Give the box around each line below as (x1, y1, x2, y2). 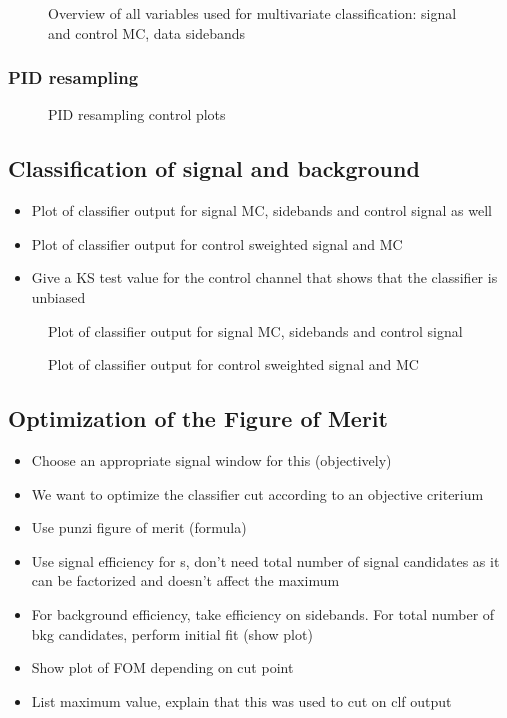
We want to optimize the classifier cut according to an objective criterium (31, 483, 484, 504)
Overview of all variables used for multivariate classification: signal (48, 3, 457, 23)
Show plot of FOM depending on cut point (31, 657, 294, 678)
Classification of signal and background (8, 153, 420, 184)
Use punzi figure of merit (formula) (31, 517, 247, 538)
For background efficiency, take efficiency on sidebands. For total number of (31, 603, 495, 624)
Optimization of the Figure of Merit (8, 403, 388, 434)
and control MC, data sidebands (48, 22, 245, 43)
